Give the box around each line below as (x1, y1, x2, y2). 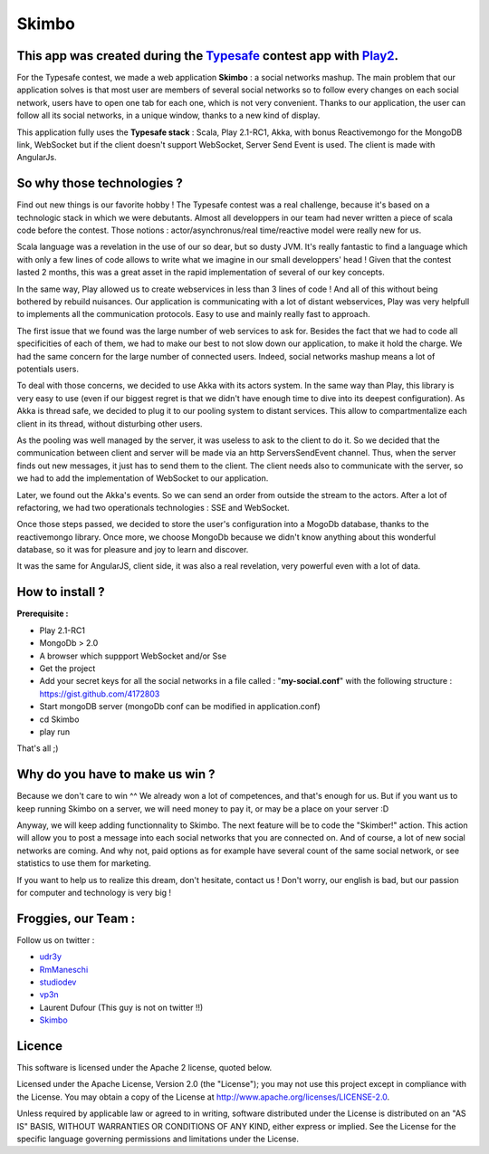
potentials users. (16, 363, 79, 374)
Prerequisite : (16, 608, 69, 620)
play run (39, 726, 71, 737)
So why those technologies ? (16, 176, 183, 191)
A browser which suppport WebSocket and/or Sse (39, 650, 226, 661)
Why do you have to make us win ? (16, 766, 216, 783)
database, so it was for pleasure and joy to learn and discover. (16, 544, 249, 555)
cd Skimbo (39, 714, 80, 725)
